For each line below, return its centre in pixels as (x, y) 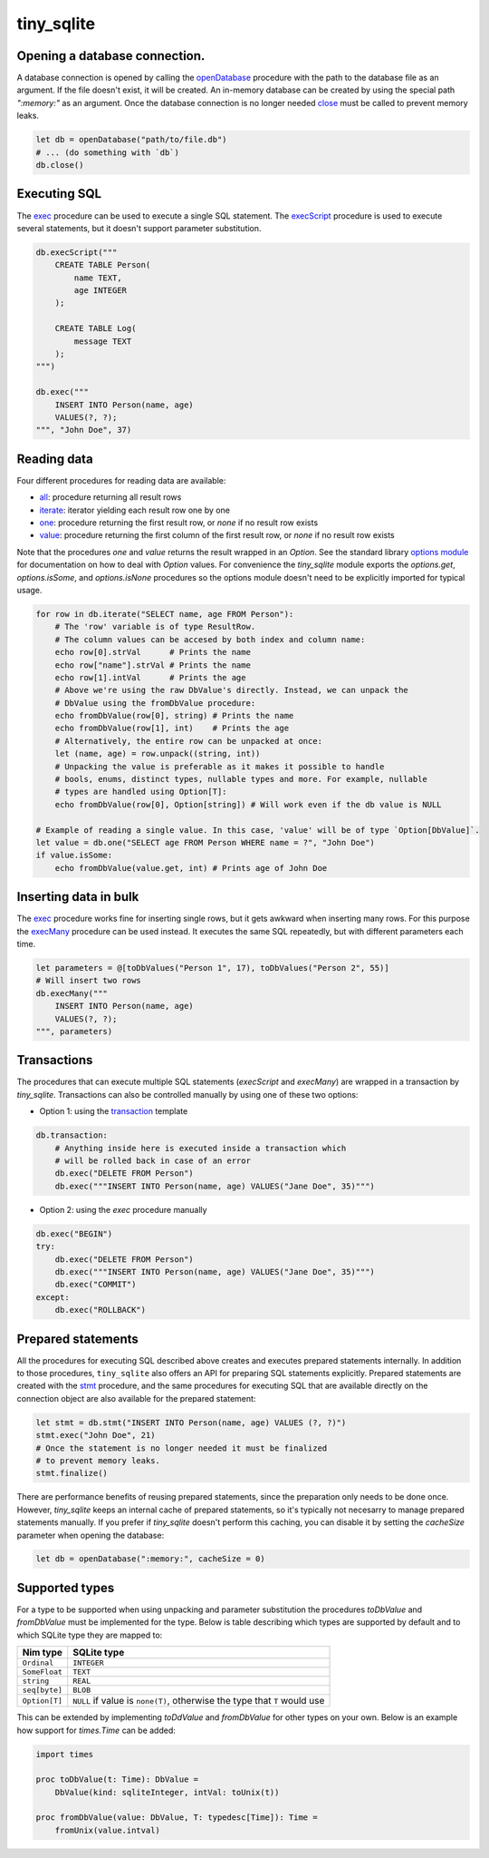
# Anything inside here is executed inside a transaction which (201, 1148)
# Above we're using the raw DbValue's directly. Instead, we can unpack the (232, 690)
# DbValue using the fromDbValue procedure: (155, 703)
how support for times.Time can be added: (96, 1730)
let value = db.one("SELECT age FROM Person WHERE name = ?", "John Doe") (206, 842)
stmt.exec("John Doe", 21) (96, 1435)
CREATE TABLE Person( (103, 265)
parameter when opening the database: (91, 1535)
